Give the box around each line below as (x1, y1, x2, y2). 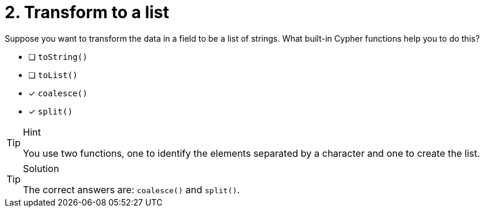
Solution (23, 162, 59, 174)
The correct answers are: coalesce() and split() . (23, 183, 240, 196)
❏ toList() (28, 69, 78, 80)
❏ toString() (28, 51, 88, 62)
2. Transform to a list (5, 2, 169, 22)
